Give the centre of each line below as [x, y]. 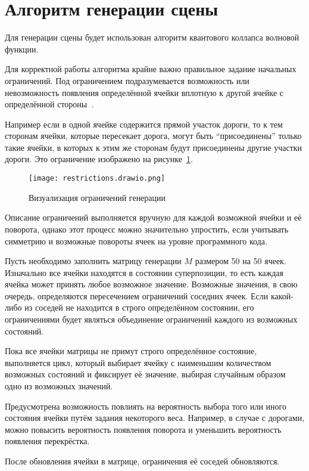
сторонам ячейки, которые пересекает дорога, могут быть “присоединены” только [153, 136]
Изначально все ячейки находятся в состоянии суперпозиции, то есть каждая [144, 272]
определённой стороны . [49, 104]
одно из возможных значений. [59, 386]
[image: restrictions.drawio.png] [97, 179]
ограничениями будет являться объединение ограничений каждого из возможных [151, 319]
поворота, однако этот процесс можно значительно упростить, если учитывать [147, 229]
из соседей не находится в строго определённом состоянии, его [139, 307]
